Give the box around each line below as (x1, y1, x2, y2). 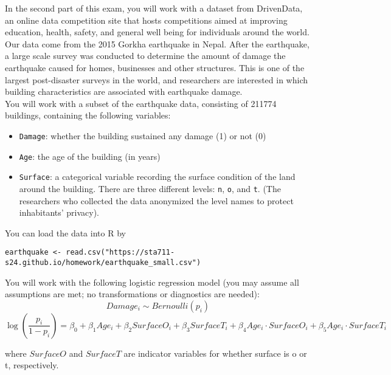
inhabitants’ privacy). (19, 206, 100, 219)
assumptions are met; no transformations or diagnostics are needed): (5, 287, 260, 300)
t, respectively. (5, 359, 59, 371)
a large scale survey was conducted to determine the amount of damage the (5, 49, 286, 62)
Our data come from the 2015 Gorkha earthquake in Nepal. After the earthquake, (5, 37, 310, 50)
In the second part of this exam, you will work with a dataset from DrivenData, (5, 2, 303, 14)
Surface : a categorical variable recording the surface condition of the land (19, 170, 296, 183)
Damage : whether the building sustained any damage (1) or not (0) (19, 129, 266, 142)
